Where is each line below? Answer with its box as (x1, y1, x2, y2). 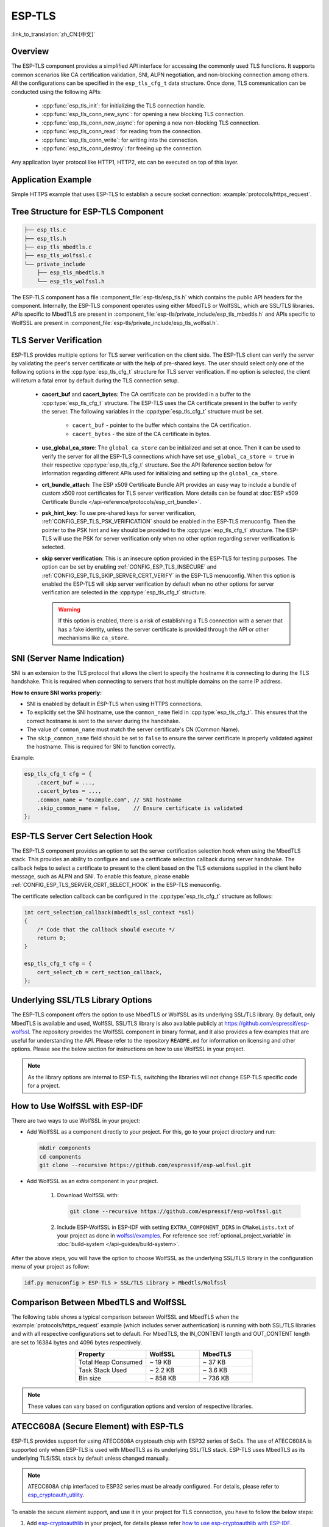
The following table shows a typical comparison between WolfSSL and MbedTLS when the (11, 1313, 239, 1321)
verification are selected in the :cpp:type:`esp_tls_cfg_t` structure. (41, 589, 207, 596)
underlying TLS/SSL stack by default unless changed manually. (11, 1454, 170, 1462)
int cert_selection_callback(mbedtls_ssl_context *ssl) (24, 909, 195, 916)
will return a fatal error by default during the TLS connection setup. (11, 376, 180, 384)
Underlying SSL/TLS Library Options (11, 995, 152, 1005)
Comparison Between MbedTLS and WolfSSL (11, 1297, 187, 1307)
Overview (11, 46, 49, 57)
